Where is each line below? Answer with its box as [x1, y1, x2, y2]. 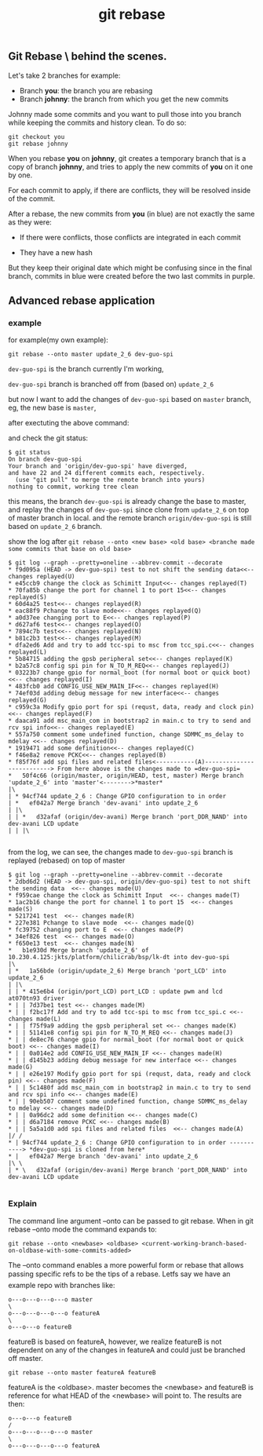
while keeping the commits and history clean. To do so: [8, 118, 187, 127]
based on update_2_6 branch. [8, 522, 103, 531]
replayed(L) [8, 648, 47, 656]
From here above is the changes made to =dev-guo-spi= [57, 765, 241, 773]
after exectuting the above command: [8, 418, 130, 428]
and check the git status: [8, 433, 89, 443]
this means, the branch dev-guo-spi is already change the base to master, [8, 497, 247, 506]
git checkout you [8, 133, 65, 140]
